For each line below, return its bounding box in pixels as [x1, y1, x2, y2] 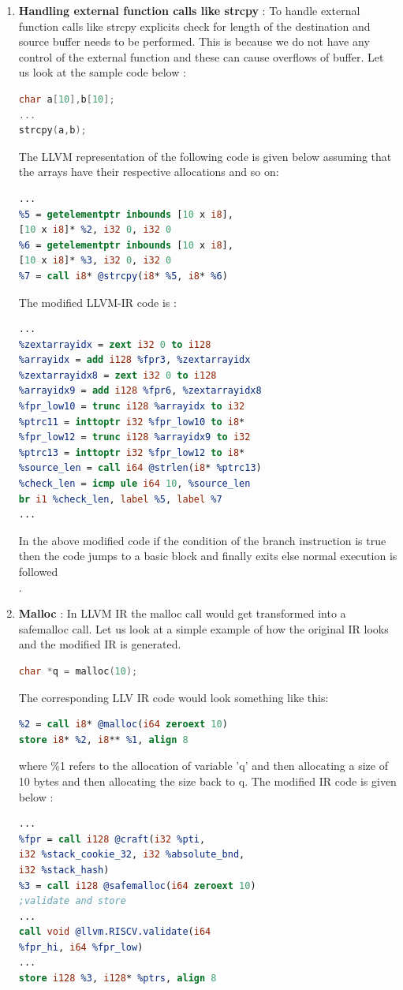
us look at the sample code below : [18, 64, 186, 80]
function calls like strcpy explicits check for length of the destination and [18, 17, 371, 34]
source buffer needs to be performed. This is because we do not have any [18, 33, 370, 50]
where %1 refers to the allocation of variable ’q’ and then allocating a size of [18, 757, 388, 774]
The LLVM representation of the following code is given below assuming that [18, 148, 392, 164]
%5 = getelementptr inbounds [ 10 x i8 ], [18, 208, 233, 220]
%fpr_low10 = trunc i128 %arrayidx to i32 [18, 401, 245, 413]
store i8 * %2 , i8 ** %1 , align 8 [18, 734, 188, 745]
